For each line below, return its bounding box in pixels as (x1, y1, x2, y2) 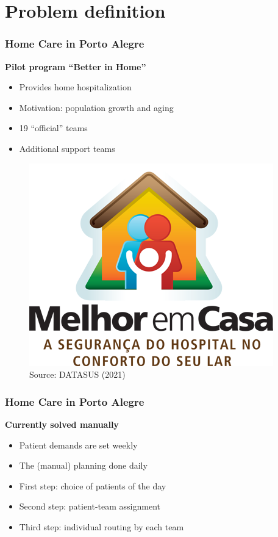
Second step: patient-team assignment (19, 500, 161, 513)
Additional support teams (19, 142, 115, 154)
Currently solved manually (5, 417, 119, 430)
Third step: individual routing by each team (19, 520, 184, 533)
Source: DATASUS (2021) (29, 368, 126, 381)
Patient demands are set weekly (19, 438, 138, 451)
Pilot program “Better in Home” (5, 60, 146, 73)
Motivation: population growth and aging (19, 101, 174, 114)
